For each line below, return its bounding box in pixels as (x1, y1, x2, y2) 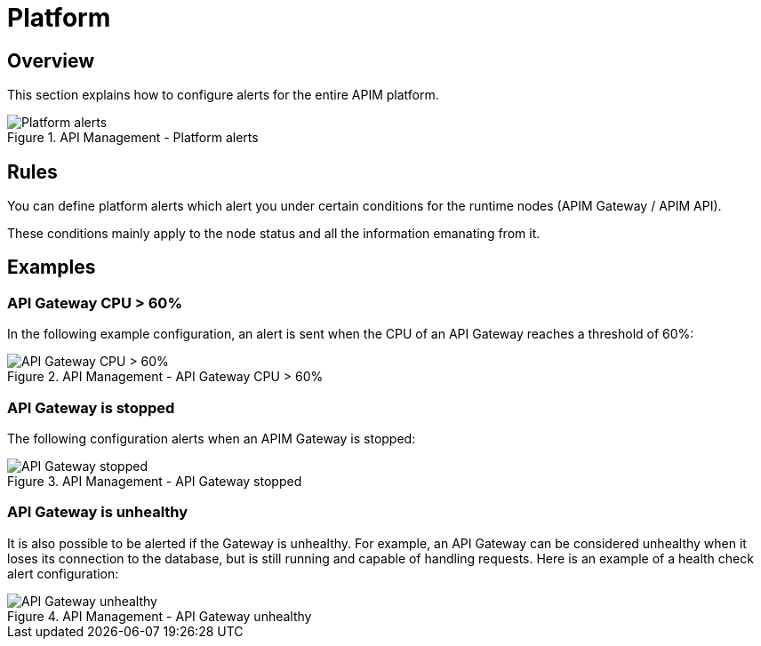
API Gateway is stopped (7, 398, 175, 417)
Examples (7, 256, 96, 279)
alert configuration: (7, 565, 119, 581)
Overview (7, 49, 95, 72)
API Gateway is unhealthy (7, 503, 188, 522)
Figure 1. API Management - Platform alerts (7, 130, 259, 146)
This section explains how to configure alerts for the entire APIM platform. (7, 87, 439, 103)
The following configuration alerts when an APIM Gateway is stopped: (7, 430, 416, 446)
